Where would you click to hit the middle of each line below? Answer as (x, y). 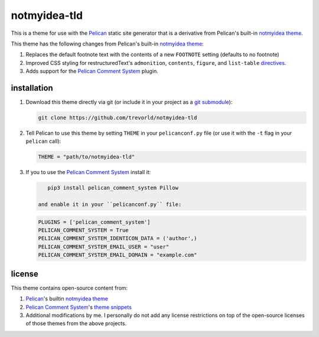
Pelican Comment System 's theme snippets (79, 307)
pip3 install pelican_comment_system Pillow (113, 188)
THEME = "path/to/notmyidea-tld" (87, 157)
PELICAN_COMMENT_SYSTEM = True (84, 230)
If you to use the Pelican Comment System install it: (88, 172)
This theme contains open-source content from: (69, 288)
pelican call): (43, 141)
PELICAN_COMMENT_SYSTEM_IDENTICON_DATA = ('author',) (118, 238)
